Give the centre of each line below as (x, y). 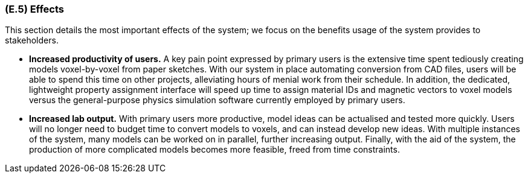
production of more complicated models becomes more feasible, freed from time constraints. (214, 150)
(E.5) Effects (35, 9)
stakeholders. (32, 40)
